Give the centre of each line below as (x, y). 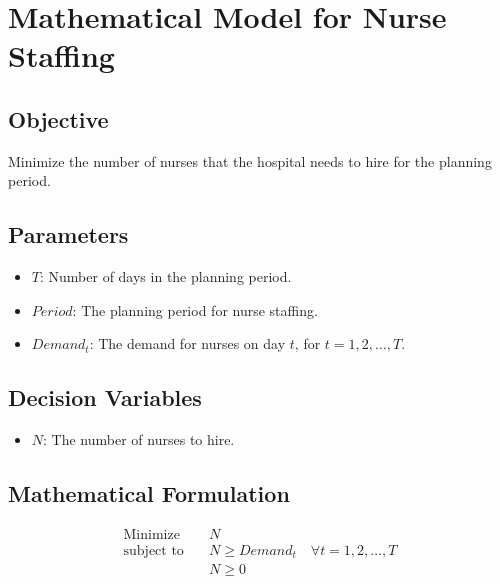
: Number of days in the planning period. (165, 276)
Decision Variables (105, 397)
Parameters (68, 234)
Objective (58, 118)
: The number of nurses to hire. (139, 439)
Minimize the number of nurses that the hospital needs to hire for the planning (250, 160)
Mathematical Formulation (149, 493)
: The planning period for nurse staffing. (195, 309)
